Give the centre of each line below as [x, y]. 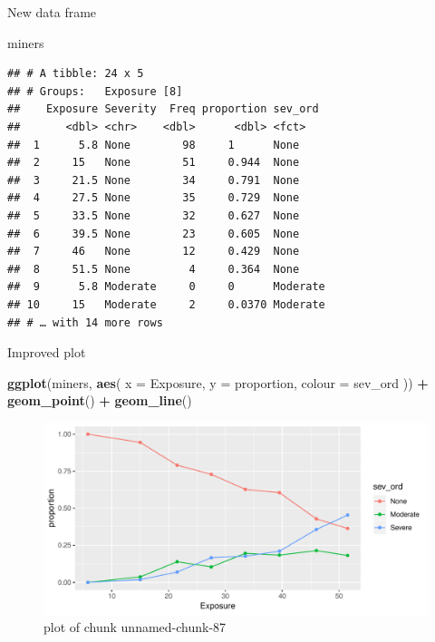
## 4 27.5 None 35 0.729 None [154, 198]
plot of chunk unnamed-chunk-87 [135, 627]
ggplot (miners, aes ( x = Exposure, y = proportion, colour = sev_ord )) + [218, 382]
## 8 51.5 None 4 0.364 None [154, 269]
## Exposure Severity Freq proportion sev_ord [163, 109]
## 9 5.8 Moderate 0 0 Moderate [166, 287]
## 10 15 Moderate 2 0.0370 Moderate [166, 304]
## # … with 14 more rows [85, 322]
